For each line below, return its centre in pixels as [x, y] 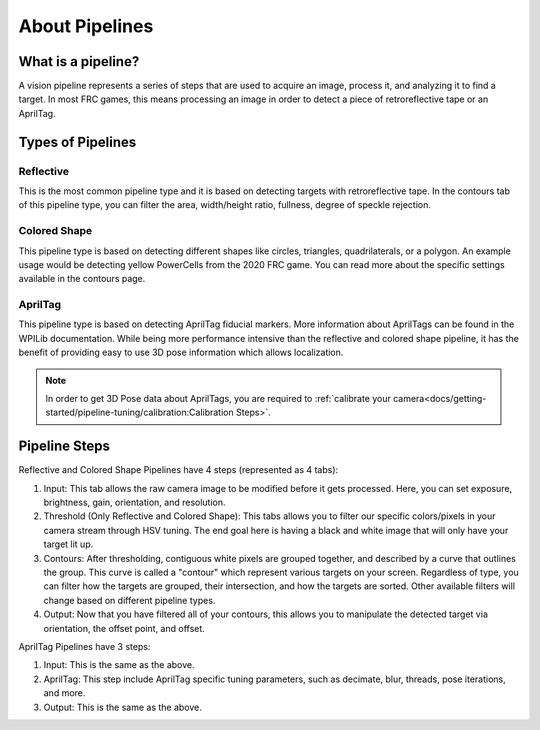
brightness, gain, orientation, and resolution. [134, 502]
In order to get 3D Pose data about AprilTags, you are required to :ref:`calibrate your [218, 399]
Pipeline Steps [64, 446]
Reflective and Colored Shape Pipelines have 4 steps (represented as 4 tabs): [178, 470]
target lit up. [68, 544]
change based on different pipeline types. [129, 600]
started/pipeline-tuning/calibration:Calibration [139, 412]
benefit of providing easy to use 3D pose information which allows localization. [181, 352]
